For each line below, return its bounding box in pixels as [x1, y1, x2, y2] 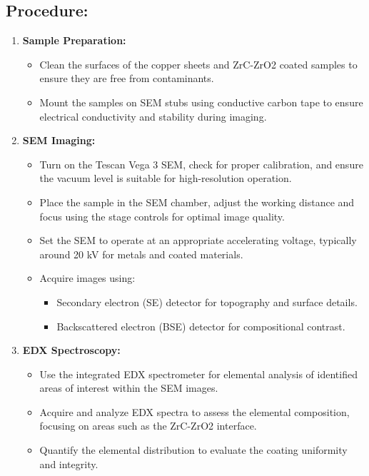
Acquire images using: [39, 270, 136, 285]
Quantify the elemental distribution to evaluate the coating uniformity [39, 442, 348, 457]
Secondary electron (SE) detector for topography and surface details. [56, 294, 358, 309]
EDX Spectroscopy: [22, 343, 121, 358]
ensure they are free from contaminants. [39, 71, 214, 86]
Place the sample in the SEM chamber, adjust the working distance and [39, 194, 355, 209]
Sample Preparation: [22, 33, 126, 48]
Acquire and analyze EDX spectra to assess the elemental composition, [39, 404, 350, 419]
